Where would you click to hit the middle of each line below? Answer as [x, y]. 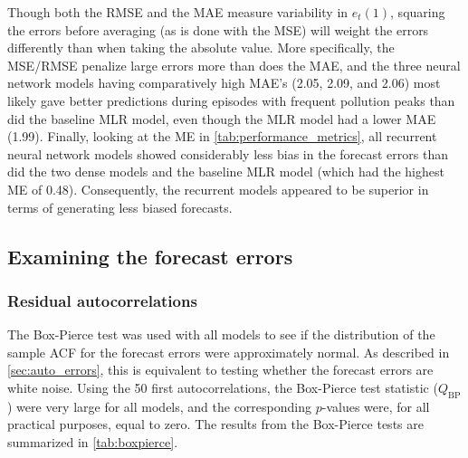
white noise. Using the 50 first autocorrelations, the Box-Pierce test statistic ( [223, 387]
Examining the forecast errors [150, 256]
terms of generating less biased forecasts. [120, 207]
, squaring [418, 12]
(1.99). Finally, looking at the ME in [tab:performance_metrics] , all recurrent [222, 136]
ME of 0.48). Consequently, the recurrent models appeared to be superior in [218, 189]
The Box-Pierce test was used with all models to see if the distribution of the [221, 334]
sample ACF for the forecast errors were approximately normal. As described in [229, 352]
